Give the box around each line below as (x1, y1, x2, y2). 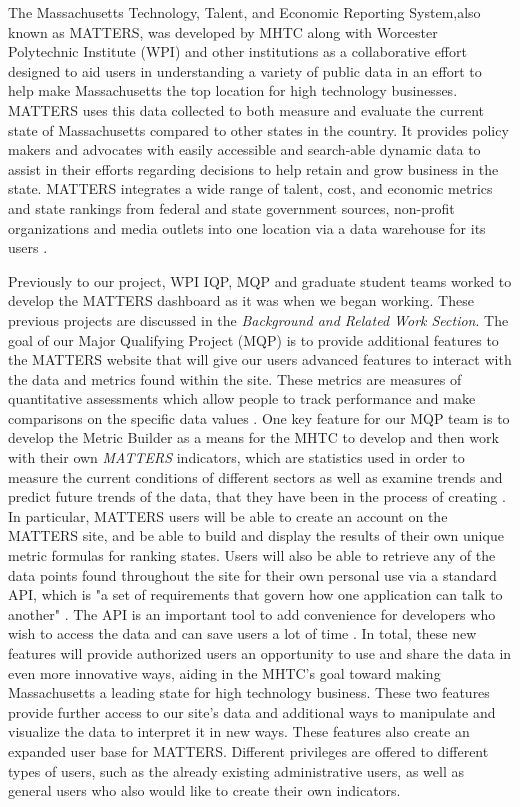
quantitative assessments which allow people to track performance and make (8, 388, 476, 409)
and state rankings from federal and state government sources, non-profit (8, 197, 455, 218)
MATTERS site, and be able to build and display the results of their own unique (8, 525, 504, 546)
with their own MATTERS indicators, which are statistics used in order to (8, 447, 465, 468)
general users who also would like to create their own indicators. (8, 780, 401, 801)
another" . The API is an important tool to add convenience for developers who (8, 603, 496, 624)
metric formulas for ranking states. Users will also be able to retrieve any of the (8, 545, 496, 566)
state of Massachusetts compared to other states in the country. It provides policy (8, 119, 509, 140)
